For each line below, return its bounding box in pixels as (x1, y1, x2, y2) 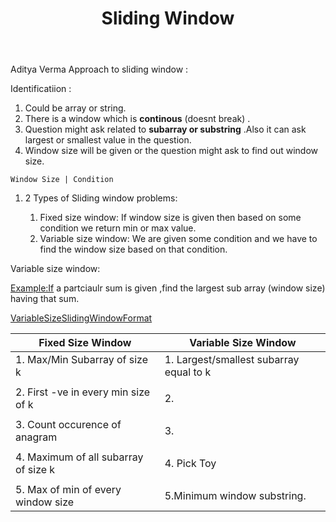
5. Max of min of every (15, 483, 122, 497)
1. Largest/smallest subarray (164, 353, 300, 367)
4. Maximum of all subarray (15, 450, 144, 464)
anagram (15, 430, 58, 444)
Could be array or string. (24, 102, 127, 114)
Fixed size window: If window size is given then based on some (39, 212, 302, 224)
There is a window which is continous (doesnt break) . (24, 113, 251, 125)
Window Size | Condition (10, 175, 114, 185)
